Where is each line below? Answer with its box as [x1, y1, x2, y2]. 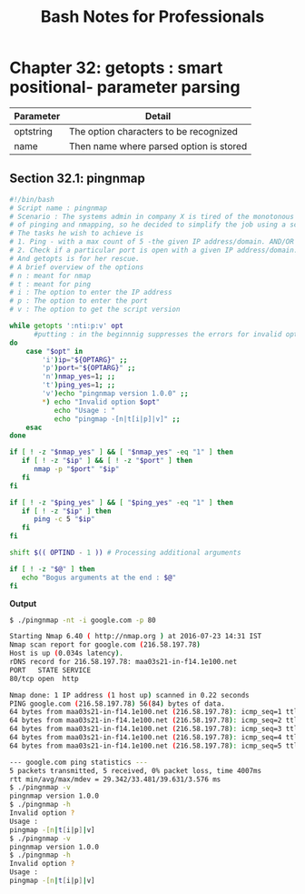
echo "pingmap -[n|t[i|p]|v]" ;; [54, 414, 181, 424]
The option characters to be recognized [68, 125, 239, 137]
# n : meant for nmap [9, 271, 92, 280]
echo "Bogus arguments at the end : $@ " [21, 573, 177, 582]
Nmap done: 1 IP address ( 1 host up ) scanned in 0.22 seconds [9, 690, 250, 699]
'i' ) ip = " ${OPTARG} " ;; [42, 355, 128, 365]
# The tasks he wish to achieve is [9, 229, 144, 238]
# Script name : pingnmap [9, 203, 107, 213]
